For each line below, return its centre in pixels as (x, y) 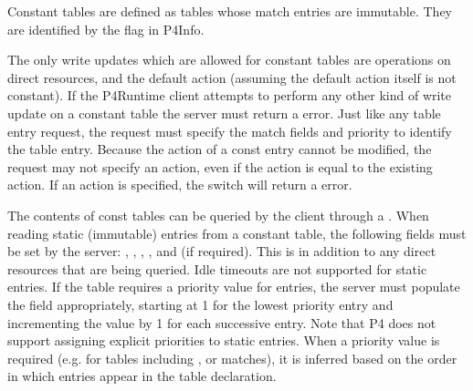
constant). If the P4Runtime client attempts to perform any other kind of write (230, 95)
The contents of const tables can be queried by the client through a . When (218, 215)
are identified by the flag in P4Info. (106, 29)
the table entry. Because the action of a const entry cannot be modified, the (220, 149)
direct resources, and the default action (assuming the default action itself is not (232, 77)
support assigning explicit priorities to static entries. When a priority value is (224, 340)
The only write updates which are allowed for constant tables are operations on (229, 60)
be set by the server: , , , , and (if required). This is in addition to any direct (222, 251)
